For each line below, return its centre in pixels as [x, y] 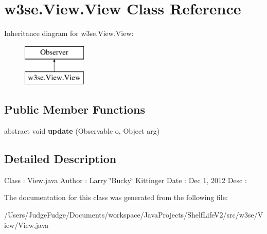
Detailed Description [60, 159]
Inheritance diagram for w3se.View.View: [69, 33]
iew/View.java [26, 224]
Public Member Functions [75, 109]
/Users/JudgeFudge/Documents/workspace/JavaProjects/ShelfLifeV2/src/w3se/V [134, 215]
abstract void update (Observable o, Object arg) [82, 131]
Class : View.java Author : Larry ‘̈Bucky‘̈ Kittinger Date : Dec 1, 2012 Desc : [126, 180]
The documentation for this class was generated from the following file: [116, 197]
